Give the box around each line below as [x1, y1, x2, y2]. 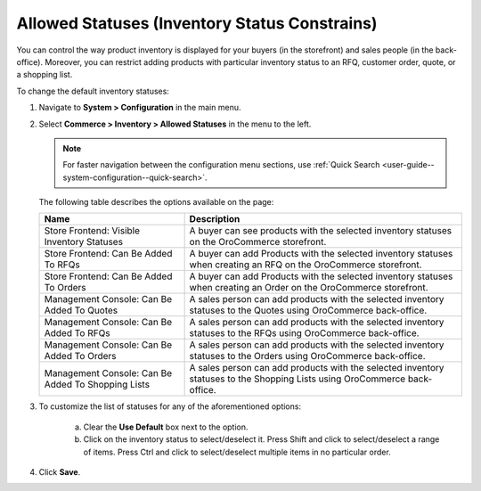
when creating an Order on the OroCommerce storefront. [189, 282, 428, 294]
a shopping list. [16, 70, 73, 80]
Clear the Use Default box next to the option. [83, 421, 249, 432]
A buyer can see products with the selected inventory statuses [189, 225, 452, 237]
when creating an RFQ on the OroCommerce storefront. [189, 258, 422, 271]
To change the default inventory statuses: [16, 86, 169, 96]
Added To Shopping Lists [44, 379, 151, 391]
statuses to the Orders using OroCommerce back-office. [189, 350, 427, 363]
